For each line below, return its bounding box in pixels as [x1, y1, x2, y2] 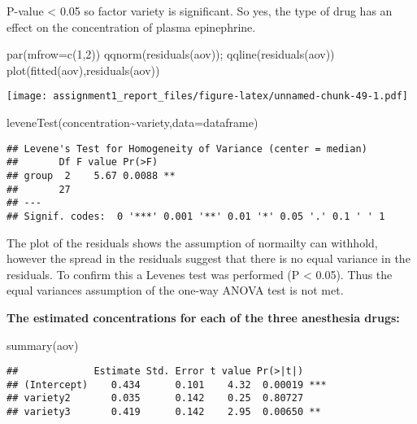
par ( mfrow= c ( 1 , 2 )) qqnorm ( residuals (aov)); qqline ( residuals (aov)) [7, 46, 335, 63]
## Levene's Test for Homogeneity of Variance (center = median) [7, 142, 367, 155]
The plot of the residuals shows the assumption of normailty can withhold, [7, 234, 378, 251]
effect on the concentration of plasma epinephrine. [7, 18, 256, 35]
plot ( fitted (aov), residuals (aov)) [7, 61, 160, 78]
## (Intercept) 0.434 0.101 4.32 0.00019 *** [7, 378, 327, 391]
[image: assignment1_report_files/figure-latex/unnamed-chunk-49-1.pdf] [7, 90, 408, 103]
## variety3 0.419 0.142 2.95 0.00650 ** [7, 406, 321, 418]
